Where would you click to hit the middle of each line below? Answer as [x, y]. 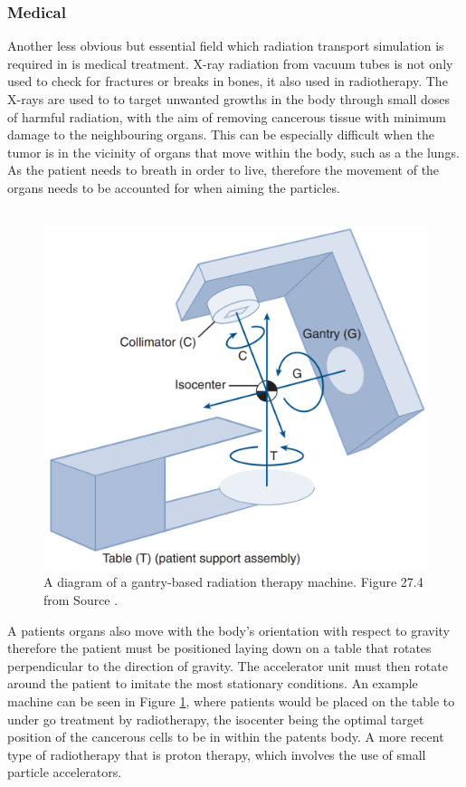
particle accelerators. [65, 772]
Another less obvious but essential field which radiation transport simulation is [226, 46]
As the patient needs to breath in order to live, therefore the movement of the [223, 170]
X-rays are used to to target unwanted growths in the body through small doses [229, 99]
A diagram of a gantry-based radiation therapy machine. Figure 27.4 [233, 582]
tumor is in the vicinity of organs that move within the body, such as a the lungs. [233, 152]
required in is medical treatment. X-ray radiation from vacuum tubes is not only [230, 63]
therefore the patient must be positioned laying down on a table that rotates [219, 648]
